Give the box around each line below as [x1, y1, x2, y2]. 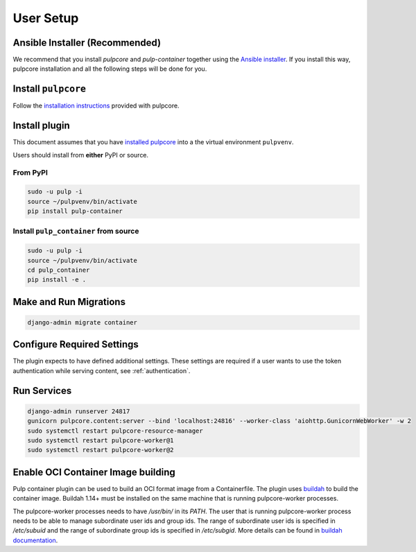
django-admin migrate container [27, 318, 138, 326]
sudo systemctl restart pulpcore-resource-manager [27, 426, 204, 435]
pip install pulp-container [27, 207, 123, 215]
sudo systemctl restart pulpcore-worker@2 [27, 446, 174, 454]
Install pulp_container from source [12, 226, 139, 236]
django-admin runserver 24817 [27, 407, 130, 415]
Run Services [12, 385, 72, 397]
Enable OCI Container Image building [12, 466, 176, 478]
